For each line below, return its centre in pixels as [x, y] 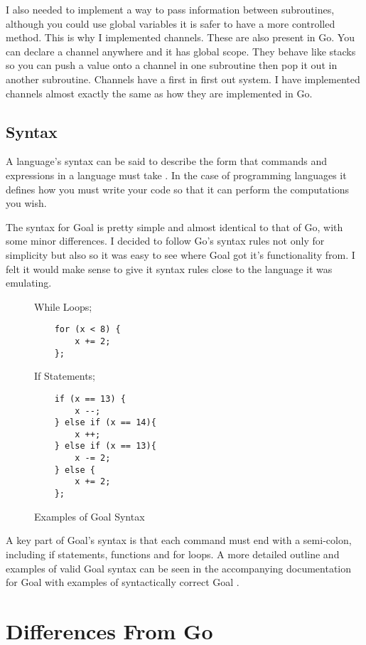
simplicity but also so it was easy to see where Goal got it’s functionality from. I [181, 254]
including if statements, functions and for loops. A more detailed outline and [173, 554]
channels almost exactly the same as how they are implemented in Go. [159, 93]
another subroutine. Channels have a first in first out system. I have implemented [183, 79]
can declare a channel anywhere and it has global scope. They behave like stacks [181, 51]
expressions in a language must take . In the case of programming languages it [176, 175]
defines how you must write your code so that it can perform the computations [178, 189]
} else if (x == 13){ [105, 446]
